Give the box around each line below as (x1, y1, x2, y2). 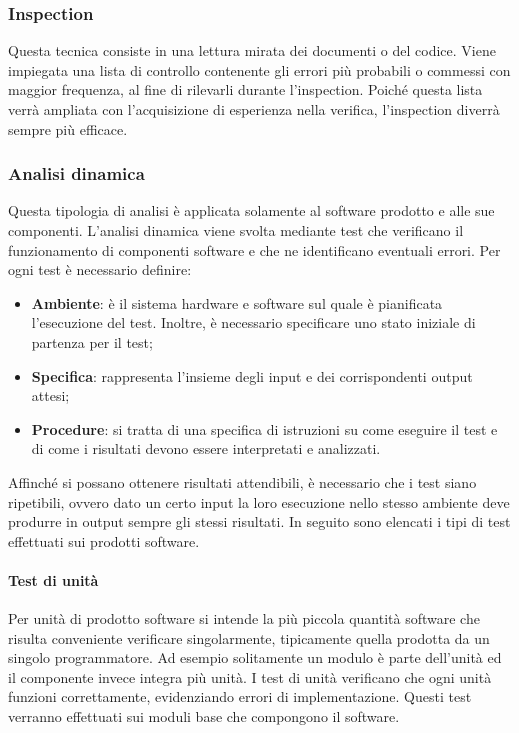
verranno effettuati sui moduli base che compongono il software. (8, 706, 400, 727)
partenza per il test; (31, 331, 153, 352)
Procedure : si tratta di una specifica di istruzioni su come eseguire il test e (31, 418, 498, 439)
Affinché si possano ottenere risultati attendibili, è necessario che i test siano (8, 471, 477, 492)
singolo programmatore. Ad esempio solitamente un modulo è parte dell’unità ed (8, 647, 502, 668)
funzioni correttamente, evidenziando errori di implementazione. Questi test (8, 686, 472, 707)
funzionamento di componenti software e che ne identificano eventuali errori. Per (8, 239, 501, 260)
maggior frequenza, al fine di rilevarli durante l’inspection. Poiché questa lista (8, 79, 483, 100)
